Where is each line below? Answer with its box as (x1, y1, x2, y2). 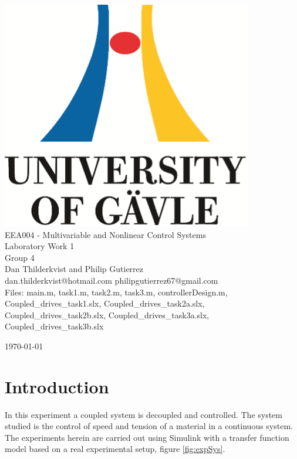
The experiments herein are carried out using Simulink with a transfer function (5, 431, 289, 443)
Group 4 (5, 251, 35, 263)
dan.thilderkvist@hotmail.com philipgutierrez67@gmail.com (5, 274, 218, 286)
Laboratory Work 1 (5, 240, 75, 252)
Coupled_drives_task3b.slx (5, 320, 104, 332)
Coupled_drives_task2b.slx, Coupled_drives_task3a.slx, (5, 308, 210, 321)
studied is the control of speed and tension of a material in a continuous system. (5, 420, 293, 432)
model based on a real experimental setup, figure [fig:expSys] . (5, 443, 225, 455)
